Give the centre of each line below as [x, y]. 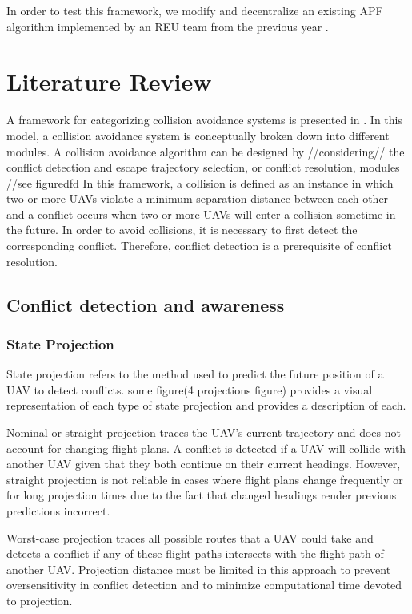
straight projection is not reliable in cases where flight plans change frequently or [205, 479]
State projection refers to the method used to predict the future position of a [195, 374]
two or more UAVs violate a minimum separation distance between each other [198, 198]
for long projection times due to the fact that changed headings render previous [202, 495]
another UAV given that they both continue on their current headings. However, [204, 464]
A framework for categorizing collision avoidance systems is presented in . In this [204, 120]
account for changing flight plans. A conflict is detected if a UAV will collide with [206, 448]
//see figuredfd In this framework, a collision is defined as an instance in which [200, 182]
